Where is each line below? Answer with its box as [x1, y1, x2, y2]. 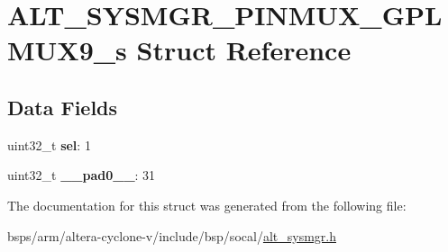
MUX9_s [7, 31, 127, 68]
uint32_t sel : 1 [7, 135, 91, 154]
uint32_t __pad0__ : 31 [7, 166, 156, 184]
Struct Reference [136, 31, 352, 68]
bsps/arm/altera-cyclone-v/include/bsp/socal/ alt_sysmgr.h [7, 226, 336, 245]
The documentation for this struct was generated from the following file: [7, 195, 407, 214]
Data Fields [7, 93, 118, 121]
